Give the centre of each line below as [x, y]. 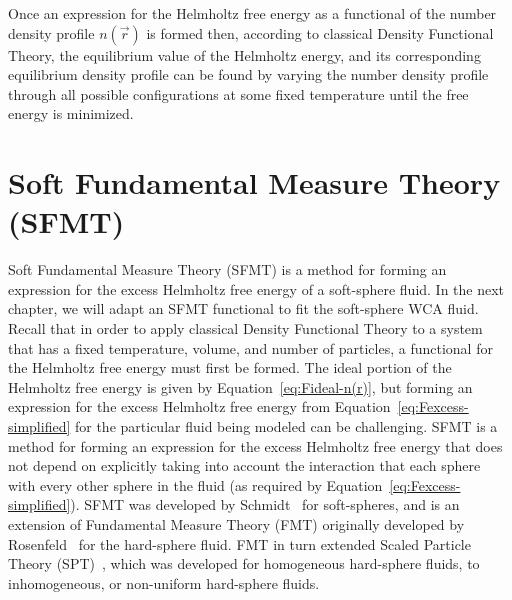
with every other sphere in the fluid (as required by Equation [195, 484]
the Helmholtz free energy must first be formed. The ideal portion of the [230, 367]
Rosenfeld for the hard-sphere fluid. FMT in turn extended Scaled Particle [239, 543]
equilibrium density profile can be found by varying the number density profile [248, 74]
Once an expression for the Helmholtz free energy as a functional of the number [252, 13]
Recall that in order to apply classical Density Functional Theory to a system [245, 328]
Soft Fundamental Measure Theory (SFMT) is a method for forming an [227, 269]
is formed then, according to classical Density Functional [320, 32]
